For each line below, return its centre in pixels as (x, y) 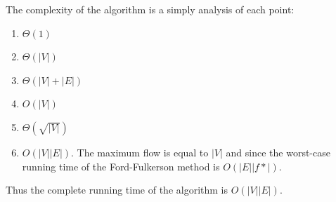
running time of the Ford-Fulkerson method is (121, 166)
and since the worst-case (278, 152)
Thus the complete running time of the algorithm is (117, 190)
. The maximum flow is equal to (140, 152)
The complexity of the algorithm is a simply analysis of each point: (150, 9)
